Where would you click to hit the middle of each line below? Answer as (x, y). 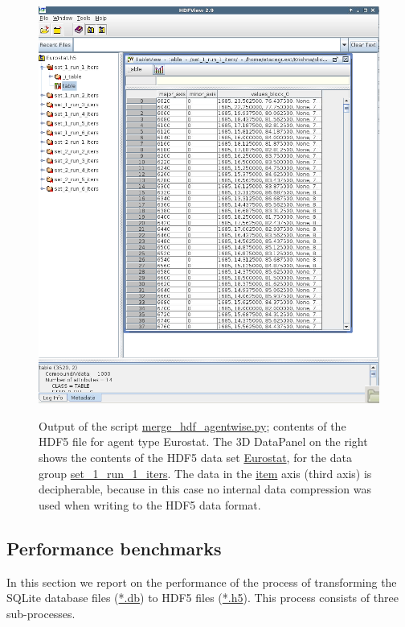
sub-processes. (41, 613)
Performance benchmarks (114, 548)
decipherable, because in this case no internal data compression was (205, 489)
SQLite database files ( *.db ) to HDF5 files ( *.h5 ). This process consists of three (202, 598)
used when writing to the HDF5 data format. (150, 504)
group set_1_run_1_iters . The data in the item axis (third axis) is (205, 473)
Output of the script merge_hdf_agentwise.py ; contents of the (192, 425)
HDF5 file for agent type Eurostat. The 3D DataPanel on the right (203, 441)
